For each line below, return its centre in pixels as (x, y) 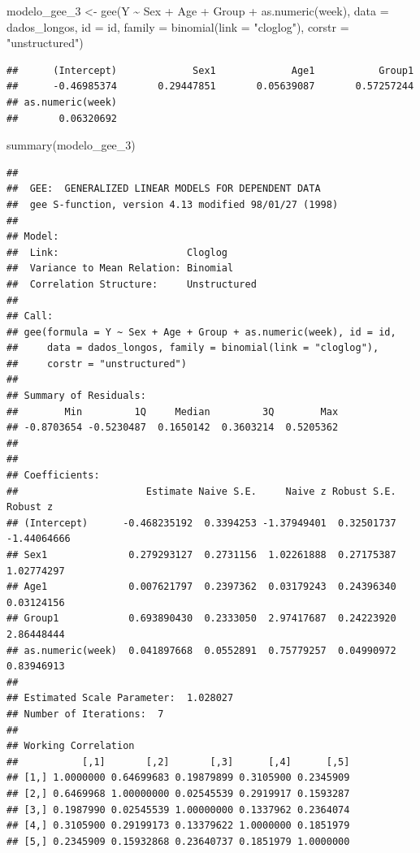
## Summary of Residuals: (76, 396)
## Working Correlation (71, 746)
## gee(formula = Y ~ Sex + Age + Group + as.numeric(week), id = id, (201, 332)
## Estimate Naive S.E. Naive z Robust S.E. (201, 491)
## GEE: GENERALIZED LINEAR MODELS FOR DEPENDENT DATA (164, 189)
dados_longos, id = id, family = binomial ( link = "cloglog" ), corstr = (178, 26)
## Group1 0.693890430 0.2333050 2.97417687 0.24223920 (201, 619)
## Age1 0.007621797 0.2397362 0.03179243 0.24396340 (201, 587)
